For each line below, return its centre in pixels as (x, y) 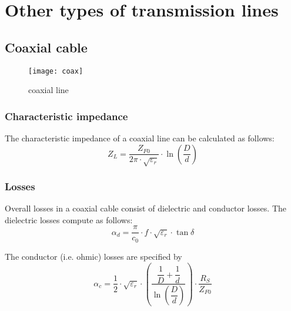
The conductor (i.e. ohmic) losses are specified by (93, 256)
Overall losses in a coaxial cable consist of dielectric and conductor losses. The (146, 208)
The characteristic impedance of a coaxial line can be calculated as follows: (140, 138)
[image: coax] (56, 71)
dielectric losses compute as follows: (69, 219)
